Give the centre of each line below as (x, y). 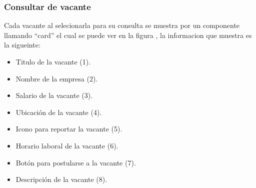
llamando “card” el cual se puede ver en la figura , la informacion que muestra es (128, 35)
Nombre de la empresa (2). (57, 78)
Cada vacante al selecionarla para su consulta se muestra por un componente (122, 25)
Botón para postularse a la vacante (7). (76, 162)
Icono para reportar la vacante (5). (69, 129)
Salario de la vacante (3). (54, 95)
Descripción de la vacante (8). (61, 179)
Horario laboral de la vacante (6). (67, 145)
